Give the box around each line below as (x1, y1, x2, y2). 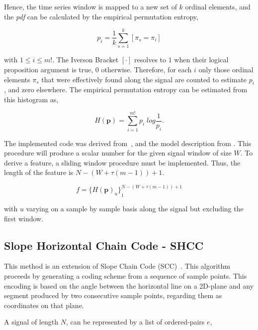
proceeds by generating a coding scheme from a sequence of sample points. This (4, 271, 247, 281)
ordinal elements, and (185, 1, 251, 11)
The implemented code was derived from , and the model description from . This (4, 138, 252, 148)
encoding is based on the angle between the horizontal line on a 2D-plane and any (4, 280, 254, 291)
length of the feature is (4, 167, 74, 177)
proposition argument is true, (4, 64, 93, 74)
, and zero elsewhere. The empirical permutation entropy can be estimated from (4, 84, 248, 95)
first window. (4, 213, 44, 223)
